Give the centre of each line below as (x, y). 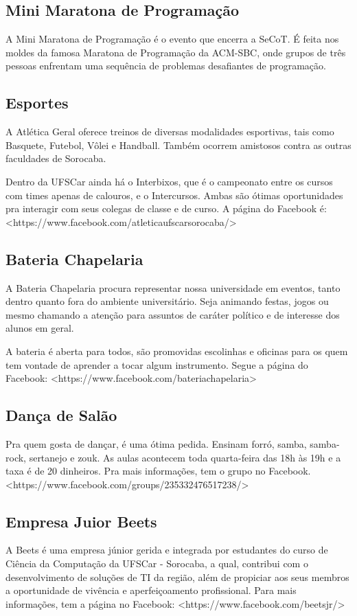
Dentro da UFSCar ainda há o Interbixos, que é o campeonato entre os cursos (169, 181)
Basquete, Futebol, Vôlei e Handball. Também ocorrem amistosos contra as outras (178, 145)
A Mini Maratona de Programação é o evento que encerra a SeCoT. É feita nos (172, 39)
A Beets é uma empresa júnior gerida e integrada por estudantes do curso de (167, 550)
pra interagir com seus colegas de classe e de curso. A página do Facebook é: (166, 208)
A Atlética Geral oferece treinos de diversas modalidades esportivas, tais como (170, 132)
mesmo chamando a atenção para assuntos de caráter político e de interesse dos (173, 314)
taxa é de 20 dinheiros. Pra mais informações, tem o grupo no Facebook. (158, 471)
